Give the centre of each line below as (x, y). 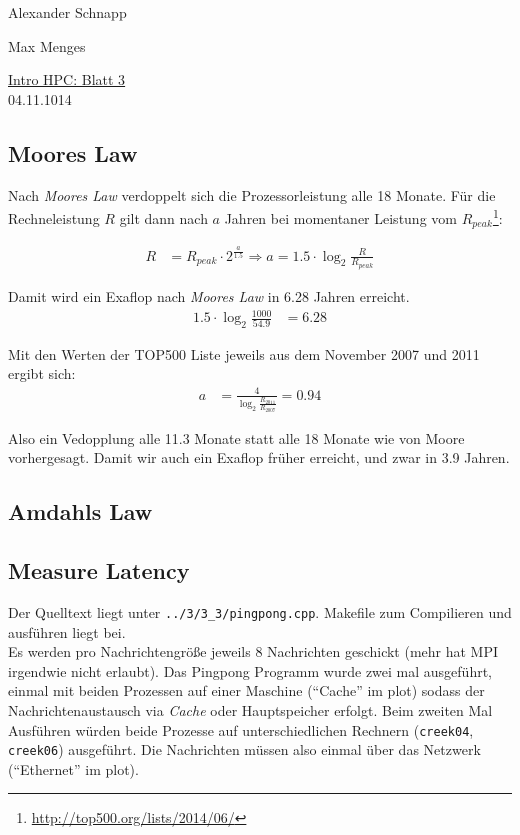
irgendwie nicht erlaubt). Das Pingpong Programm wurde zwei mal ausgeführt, (250, 670)
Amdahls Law (80, 511)
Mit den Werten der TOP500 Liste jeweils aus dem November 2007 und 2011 (244, 353)
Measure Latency (99, 570)
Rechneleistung (54, 217)
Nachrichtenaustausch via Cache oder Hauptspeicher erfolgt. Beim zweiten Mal (250, 709)
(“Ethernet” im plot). (73, 768)
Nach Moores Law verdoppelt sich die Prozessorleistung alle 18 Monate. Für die (252, 194)
